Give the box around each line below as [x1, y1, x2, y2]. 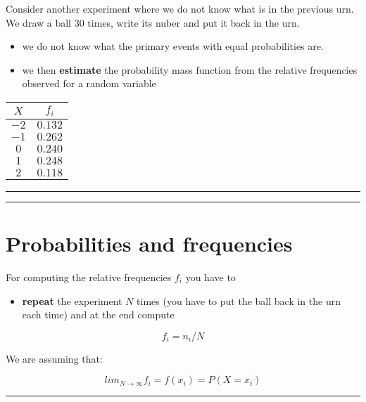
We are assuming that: [6, 351, 103, 365]
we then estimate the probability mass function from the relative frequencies [22, 62, 358, 77]
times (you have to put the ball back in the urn [137, 293, 341, 308]
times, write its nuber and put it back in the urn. [87, 15, 300, 30]
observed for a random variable [22, 76, 156, 91]
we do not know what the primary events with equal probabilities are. [22, 39, 324, 53]
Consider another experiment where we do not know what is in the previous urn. [6, 1, 354, 15]
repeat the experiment [22, 293, 122, 308]
